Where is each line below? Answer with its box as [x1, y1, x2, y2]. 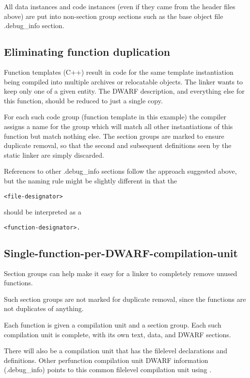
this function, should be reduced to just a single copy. [4, 95, 163, 105]
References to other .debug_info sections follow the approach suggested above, [4, 166, 237, 176]
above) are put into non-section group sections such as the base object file [4, 11, 223, 21]
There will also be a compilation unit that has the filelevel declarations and [4, 345, 228, 356]
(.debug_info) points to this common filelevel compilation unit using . [4, 364, 212, 375]
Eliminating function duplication [4, 44, 171, 59]
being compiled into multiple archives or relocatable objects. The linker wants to [4, 76, 243, 86]
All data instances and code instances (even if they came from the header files [4, 1, 235, 11]
